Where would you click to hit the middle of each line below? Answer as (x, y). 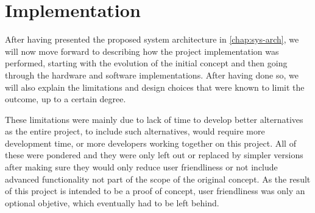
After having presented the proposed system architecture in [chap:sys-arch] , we (152, 39)
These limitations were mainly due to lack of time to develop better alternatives (154, 119)
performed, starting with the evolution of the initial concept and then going (146, 63)
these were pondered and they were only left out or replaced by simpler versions (154, 155)
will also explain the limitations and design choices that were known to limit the (155, 87)
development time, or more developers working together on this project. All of (150, 143)
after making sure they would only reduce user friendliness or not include (141, 167)
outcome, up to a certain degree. (65, 99)
